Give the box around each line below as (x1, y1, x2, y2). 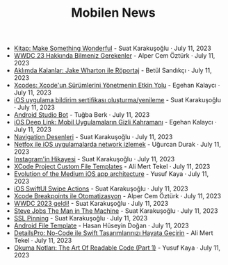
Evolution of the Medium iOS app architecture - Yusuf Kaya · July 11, (13, 170, 209, 178)
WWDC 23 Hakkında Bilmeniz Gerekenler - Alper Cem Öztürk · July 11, (13, 51, 215, 60)
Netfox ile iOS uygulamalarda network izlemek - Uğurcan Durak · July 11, (13, 140, 221, 149)
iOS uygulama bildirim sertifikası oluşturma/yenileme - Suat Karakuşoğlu (13, 96, 221, 104)
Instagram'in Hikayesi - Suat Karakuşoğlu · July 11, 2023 (13, 155, 175, 163)
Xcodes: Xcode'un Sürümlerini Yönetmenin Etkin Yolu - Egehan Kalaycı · (13, 81, 220, 90)
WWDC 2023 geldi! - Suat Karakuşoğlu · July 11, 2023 (13, 200, 169, 208)
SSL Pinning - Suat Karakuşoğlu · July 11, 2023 (13, 214, 148, 223)
